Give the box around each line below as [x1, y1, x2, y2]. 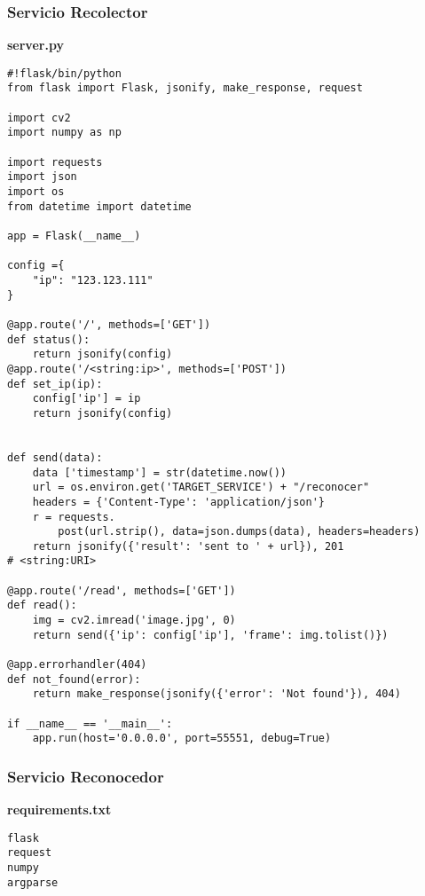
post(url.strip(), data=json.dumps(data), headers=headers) [58, 525, 421, 538]
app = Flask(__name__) [7, 230, 141, 243]
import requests [7, 155, 103, 169]
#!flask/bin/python [7, 67, 122, 80]
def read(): [7, 599, 77, 612]
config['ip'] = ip [32, 392, 141, 405]
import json [7, 170, 77, 184]
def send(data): [7, 451, 103, 464]
